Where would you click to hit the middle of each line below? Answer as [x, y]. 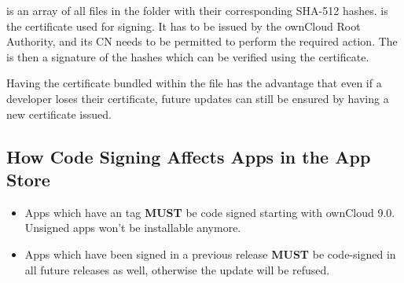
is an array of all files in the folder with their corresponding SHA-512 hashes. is [197, 10]
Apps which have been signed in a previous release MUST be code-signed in [210, 254]
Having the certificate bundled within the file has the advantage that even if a [194, 83]
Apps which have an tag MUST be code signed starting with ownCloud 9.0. [210, 212]
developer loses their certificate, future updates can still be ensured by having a [198, 98]
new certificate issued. [59, 114]
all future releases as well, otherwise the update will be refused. [177, 269]
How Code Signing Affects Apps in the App [189, 156]
